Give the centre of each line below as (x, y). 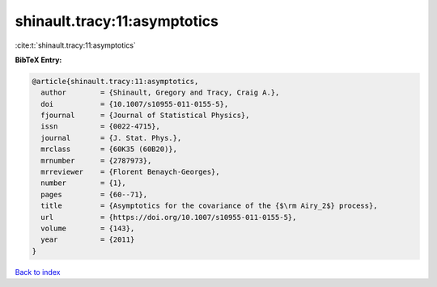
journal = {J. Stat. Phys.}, (111, 138)
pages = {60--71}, (94, 194)
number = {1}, (84, 183)
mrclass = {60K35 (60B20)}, (109, 149)
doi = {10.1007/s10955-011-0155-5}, (135, 104)
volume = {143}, (88, 228)
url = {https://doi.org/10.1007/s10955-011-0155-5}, (169, 217)
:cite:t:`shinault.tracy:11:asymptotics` (76, 45)
